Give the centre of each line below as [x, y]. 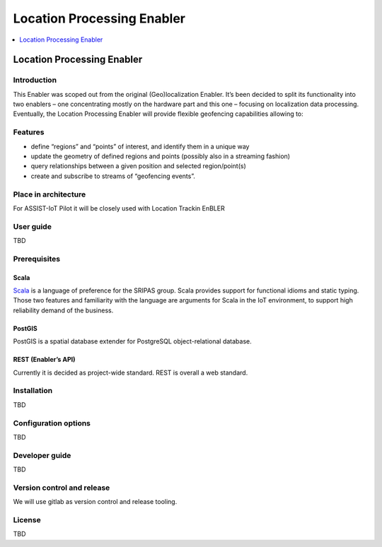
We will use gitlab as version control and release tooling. [95, 502]
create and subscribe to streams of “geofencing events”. [113, 176]
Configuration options [52, 423]
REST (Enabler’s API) [44, 360]
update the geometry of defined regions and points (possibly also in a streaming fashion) [160, 156]
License [27, 519]
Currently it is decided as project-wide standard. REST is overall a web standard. [131, 372]
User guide [33, 226]
